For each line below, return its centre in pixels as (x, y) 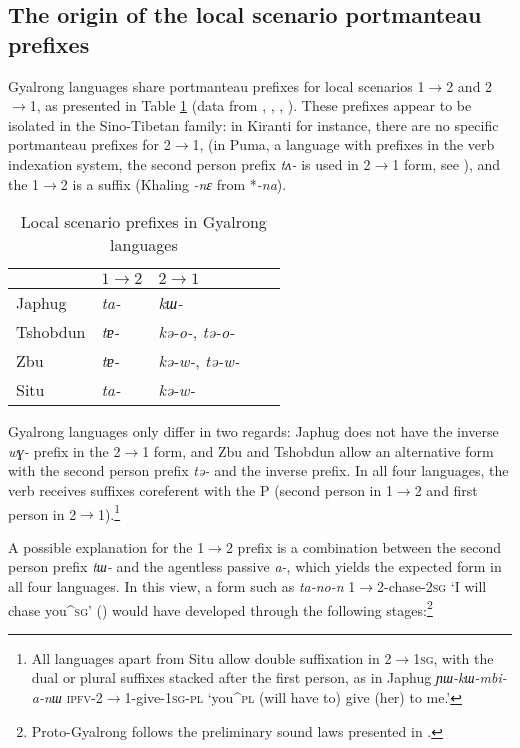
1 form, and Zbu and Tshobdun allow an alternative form (318, 450)
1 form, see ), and (446, 163)
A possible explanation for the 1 (106, 546)
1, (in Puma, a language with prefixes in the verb (343, 144)
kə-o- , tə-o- (196, 332)
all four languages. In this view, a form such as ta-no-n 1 (182, 585)
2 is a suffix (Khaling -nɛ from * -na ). (173, 183)
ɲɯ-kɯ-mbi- (471, 677)
